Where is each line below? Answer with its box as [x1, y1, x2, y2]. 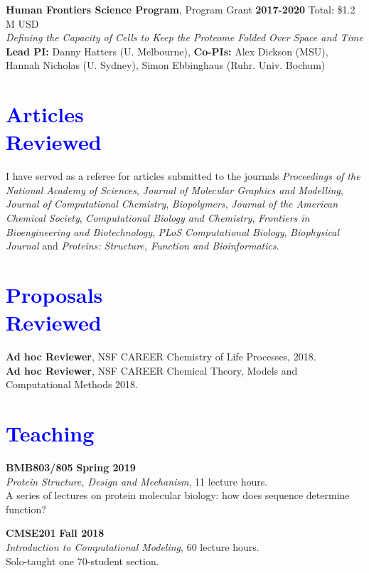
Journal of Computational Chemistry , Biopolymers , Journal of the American [6, 196, 338, 211]
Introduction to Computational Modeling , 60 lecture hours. [6, 540, 260, 555]
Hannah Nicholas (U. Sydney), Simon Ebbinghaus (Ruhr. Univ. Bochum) [6, 58, 326, 73]
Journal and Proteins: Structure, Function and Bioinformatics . [6, 238, 279, 253]
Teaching [6, 419, 95, 448]
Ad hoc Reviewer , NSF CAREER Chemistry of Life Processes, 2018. [6, 349, 316, 364]
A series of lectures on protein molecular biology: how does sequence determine [6, 488, 350, 503]
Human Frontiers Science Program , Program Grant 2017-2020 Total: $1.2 [6, 2, 355, 16]
